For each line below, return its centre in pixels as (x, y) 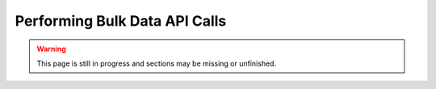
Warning (51, 49)
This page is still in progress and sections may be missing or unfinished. (157, 63)
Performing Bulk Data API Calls (121, 21)
